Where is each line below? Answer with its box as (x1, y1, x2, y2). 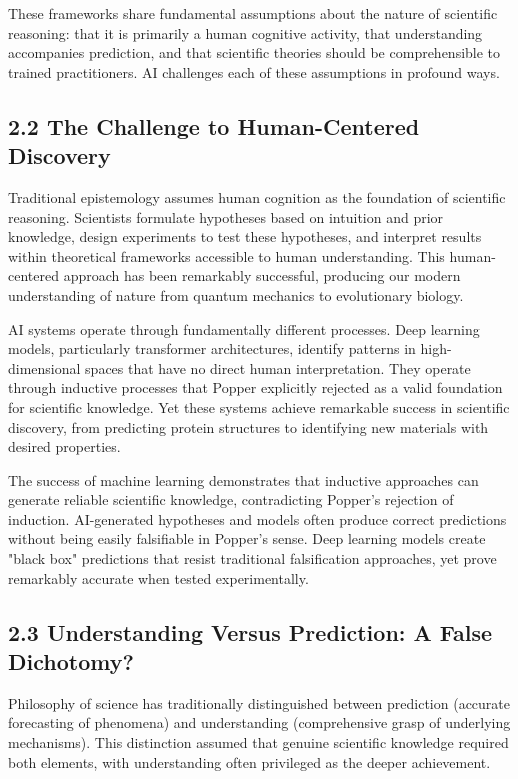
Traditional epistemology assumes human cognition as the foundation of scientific (8, 186, 506, 207)
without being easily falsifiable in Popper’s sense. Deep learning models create (8, 528, 486, 549)
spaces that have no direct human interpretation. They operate (85, 357, 471, 378)
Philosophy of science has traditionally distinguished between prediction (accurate (8, 692, 511, 713)
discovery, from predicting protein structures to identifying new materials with (8, 416, 489, 437)
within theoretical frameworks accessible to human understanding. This (8, 245, 445, 266)
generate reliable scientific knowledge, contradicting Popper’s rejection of (8, 489, 454, 510)
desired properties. (8, 436, 121, 457)
